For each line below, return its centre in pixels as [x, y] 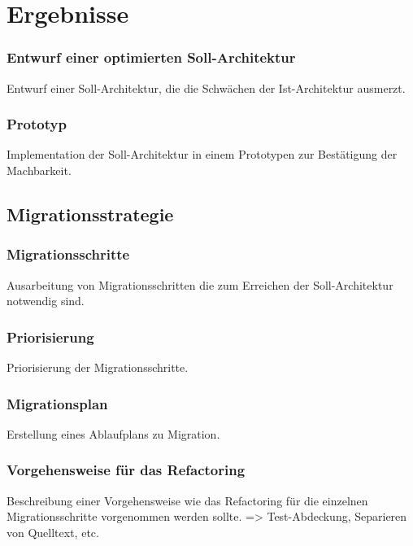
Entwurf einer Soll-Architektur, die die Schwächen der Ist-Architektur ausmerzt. [206, 87]
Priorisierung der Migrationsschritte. [98, 367]
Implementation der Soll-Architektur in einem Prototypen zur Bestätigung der [202, 154]
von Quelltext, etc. [53, 532]
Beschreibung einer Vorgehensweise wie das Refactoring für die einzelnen [187, 500]
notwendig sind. [46, 301]
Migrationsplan [57, 403]
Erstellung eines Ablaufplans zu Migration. [113, 433]
